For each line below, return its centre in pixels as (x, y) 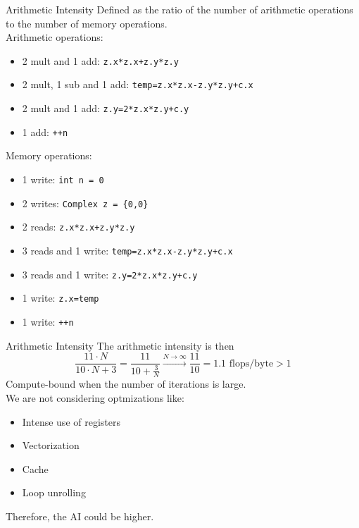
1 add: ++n (45, 131)
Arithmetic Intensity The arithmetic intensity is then (120, 345)
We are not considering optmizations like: (95, 398)
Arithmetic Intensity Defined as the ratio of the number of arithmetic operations (179, 9)
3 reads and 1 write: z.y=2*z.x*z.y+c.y (110, 274)
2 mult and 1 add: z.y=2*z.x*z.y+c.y (106, 108)
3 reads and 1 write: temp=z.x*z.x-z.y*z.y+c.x (127, 250)
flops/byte (251, 363)
